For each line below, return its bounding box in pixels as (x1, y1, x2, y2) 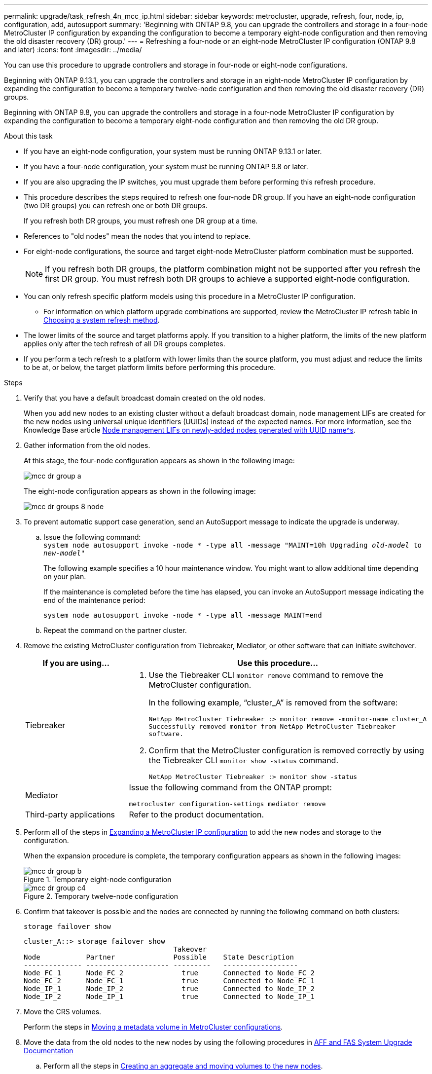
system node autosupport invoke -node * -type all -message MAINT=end (43, 611, 322, 619)
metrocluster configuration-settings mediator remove (129, 800, 326, 808)
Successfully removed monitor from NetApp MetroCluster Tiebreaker (148, 723, 396, 730)
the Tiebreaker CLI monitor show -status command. (148, 755, 339, 765)
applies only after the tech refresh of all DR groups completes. (24, 339, 225, 348)
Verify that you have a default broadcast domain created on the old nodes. (24, 394, 265, 402)
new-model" (43, 549, 85, 557)
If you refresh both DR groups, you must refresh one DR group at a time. (24, 217, 258, 225)
